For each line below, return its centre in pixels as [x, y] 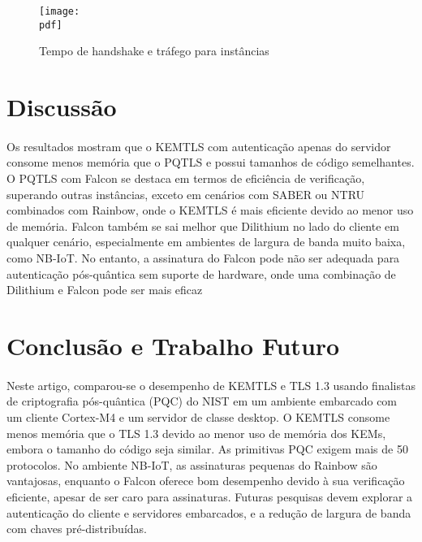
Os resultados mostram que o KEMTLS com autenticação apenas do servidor [199, 146]
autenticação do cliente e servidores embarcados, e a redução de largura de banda [209, 512]
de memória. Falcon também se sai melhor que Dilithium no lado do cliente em [203, 225]
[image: [60, 11]
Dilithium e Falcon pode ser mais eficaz [105, 290]
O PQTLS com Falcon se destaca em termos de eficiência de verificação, [186, 178]
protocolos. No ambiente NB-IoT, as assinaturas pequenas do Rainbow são [192, 464]
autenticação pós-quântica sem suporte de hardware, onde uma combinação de [201, 273]
